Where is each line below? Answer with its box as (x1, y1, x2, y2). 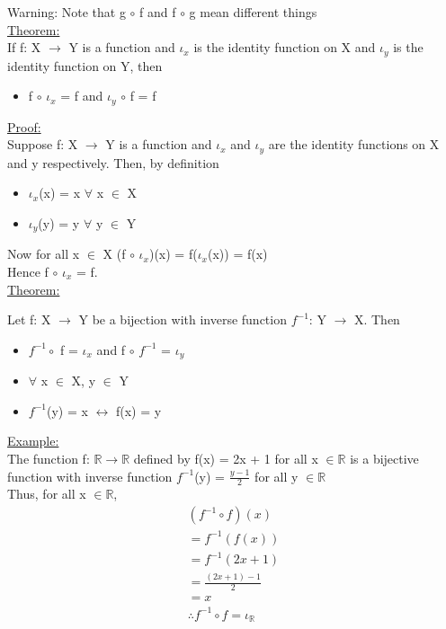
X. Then (353, 310, 400, 329)
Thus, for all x (7, 484, 86, 503)
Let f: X (7, 310, 51, 329)
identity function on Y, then (7, 56, 163, 75)
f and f (139, 3, 176, 21)
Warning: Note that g (7, 3, 126, 21)
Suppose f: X (7, 135, 78, 154)
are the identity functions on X (268, 135, 440, 154)
